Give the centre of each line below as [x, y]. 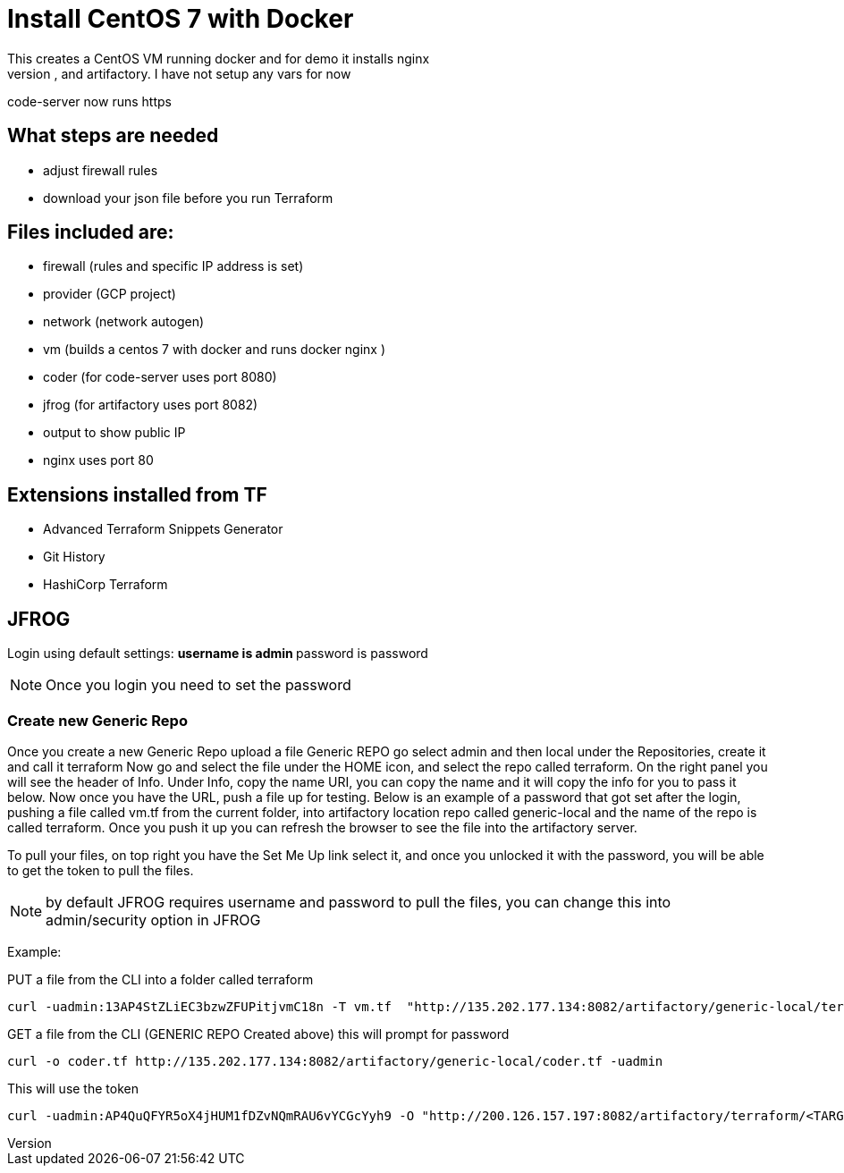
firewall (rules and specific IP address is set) [173, 266]
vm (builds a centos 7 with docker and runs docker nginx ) [215, 350]
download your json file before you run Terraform [188, 198]
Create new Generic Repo [97, 720]
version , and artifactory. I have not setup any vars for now [179, 73]
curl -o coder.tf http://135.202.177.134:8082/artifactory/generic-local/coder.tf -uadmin [335, 1061]
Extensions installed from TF [137, 494]
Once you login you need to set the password [198, 685]
